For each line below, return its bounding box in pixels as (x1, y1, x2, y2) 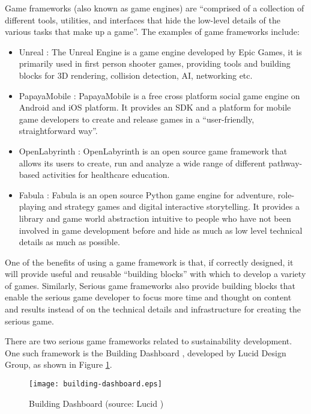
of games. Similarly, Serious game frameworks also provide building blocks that (5, 279, 295, 291)
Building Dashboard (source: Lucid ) (29, 397, 164, 409)
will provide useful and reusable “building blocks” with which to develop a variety (5, 267, 306, 280)
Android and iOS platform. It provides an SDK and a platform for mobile (19, 101, 291, 114)
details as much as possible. (19, 236, 120, 248)
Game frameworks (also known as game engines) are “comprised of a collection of (5, 2, 304, 14)
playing (19, 200, 46, 213)
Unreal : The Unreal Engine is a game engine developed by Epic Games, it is (19, 45, 302, 58)
